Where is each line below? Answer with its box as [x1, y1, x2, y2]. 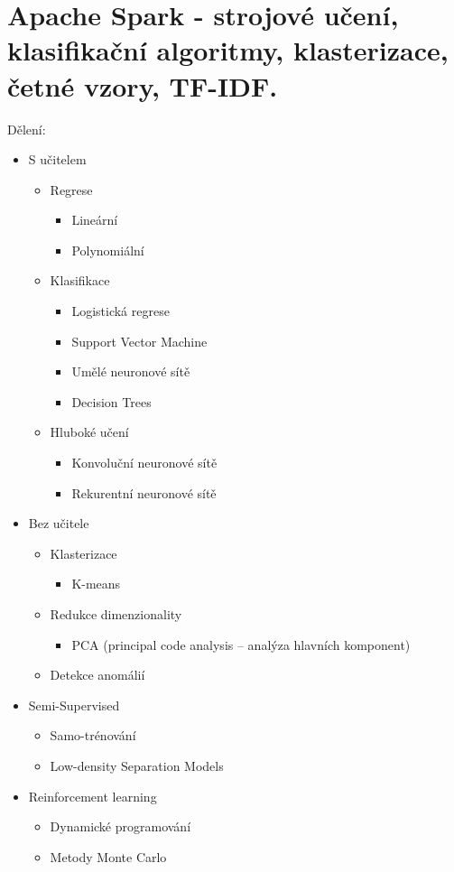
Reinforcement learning [28, 786, 157, 805]
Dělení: [7, 119, 46, 138]
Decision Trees [71, 392, 152, 411]
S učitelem [28, 150, 87, 169]
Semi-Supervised [28, 695, 120, 714]
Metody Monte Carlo [50, 847, 167, 866]
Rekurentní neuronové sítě [71, 483, 217, 502]
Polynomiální [71, 240, 144, 259]
